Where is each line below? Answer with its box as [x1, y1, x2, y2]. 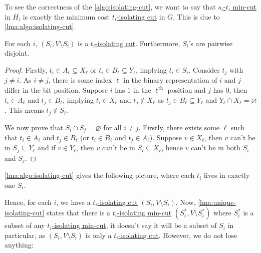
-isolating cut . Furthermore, [95, 38, 180, 48]
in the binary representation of [123, 75, 217, 85]
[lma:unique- [198, 196, 236, 207]
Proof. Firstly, [5, 64, 48, 75]
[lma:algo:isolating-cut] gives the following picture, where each [5, 170, 195, 180]
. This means [5, 105, 44, 115]
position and [167, 85, 206, 95]
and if [38, 142, 56, 153]
